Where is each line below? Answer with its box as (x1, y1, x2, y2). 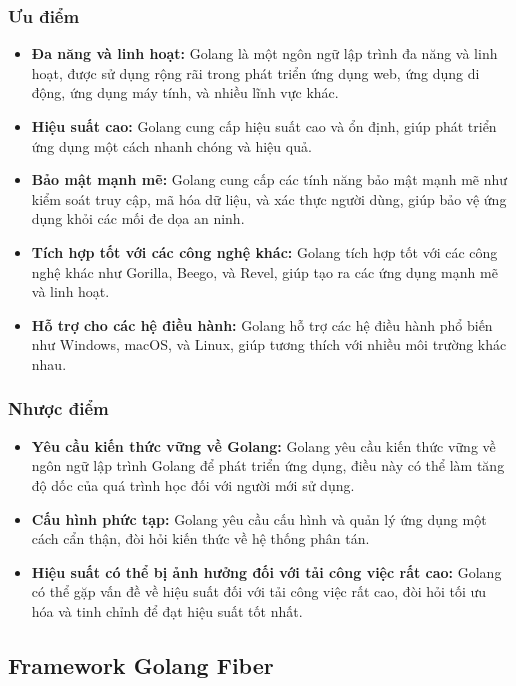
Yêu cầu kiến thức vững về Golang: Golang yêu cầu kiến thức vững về (31, 435, 496, 456)
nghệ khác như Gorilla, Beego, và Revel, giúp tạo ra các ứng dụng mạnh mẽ (31, 261, 498, 282)
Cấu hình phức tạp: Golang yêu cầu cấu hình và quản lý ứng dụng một (31, 508, 487, 529)
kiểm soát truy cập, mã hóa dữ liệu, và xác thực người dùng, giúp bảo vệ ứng (31, 188, 507, 209)
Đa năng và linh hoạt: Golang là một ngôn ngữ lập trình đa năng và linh (31, 43, 498, 64)
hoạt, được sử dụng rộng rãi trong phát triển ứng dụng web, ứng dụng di (31, 62, 480, 83)
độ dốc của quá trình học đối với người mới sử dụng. (31, 474, 355, 495)
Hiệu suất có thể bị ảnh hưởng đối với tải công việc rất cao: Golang (31, 561, 502, 582)
